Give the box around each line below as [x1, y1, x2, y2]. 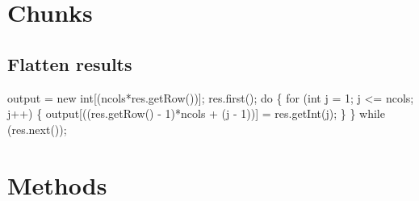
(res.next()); [7, 120, 67, 137]
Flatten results [7, 51, 132, 76]
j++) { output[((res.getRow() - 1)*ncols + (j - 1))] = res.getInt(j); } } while [7, 105, 385, 122]
